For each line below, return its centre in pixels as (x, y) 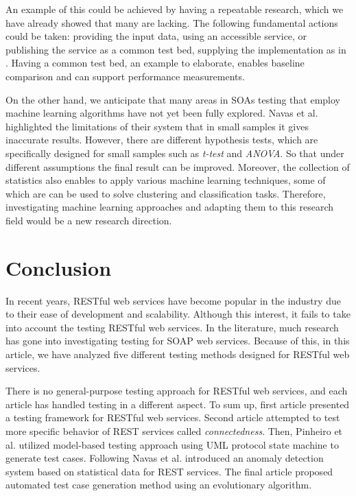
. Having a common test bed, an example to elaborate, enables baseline (155, 63)
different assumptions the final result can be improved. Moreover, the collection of (178, 166)
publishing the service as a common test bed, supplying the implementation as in (176, 49)
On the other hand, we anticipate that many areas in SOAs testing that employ (173, 99)
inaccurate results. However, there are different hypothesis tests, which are (162, 140)
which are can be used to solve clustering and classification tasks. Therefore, (166, 193)
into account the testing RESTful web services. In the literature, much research (172, 327)
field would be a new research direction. (89, 220)
